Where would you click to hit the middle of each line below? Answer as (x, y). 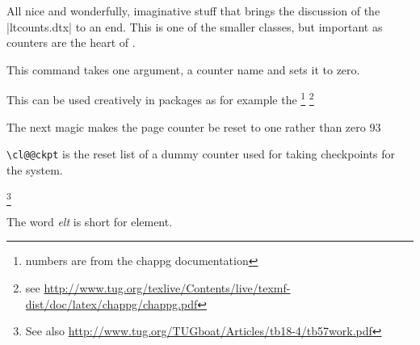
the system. (35, 169)
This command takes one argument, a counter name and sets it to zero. (183, 69)
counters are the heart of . (71, 42)
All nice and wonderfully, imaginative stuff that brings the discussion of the (193, 11)
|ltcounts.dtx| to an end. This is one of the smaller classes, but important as (195, 26)
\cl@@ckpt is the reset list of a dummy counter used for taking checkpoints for (201, 154)
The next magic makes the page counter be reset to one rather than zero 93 (194, 126)
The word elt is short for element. (90, 221)
